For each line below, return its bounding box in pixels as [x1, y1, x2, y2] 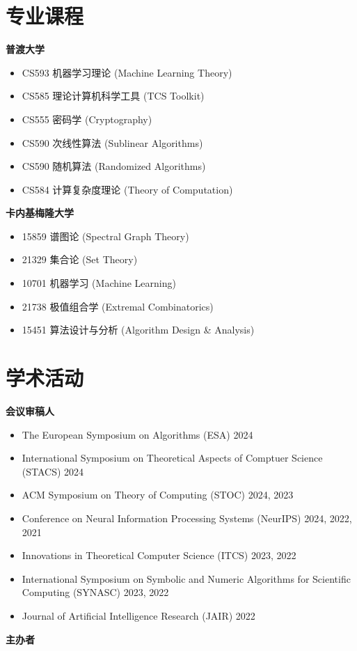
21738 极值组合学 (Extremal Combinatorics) [22, 299, 214, 313]
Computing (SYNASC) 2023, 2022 [22, 585, 169, 599]
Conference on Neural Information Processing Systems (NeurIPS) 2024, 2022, [22, 510, 352, 525]
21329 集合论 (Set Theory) [22, 252, 138, 267]
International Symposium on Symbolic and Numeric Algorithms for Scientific [22, 571, 351, 586]
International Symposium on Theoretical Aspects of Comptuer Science [22, 450, 323, 465]
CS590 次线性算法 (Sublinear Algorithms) [22, 135, 203, 150]
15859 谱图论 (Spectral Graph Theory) [22, 228, 189, 243]
